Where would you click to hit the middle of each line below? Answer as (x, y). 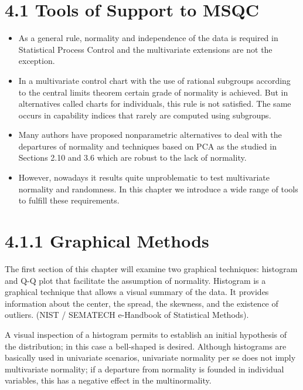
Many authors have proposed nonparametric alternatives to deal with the (150, 135)
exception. (37, 61)
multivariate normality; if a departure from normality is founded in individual (144, 369)
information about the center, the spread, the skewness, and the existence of (142, 303)
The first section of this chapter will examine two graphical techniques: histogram (151, 268)
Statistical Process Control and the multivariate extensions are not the (145, 49)
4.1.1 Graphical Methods (107, 241)
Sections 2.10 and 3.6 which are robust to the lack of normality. (132, 157)
